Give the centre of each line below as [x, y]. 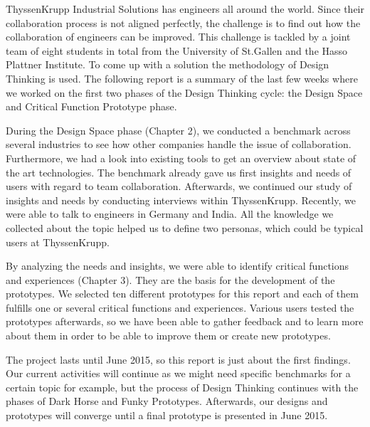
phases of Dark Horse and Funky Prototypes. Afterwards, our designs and [167, 401]
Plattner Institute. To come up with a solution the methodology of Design [168, 64]
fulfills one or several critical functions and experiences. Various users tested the [180, 307]
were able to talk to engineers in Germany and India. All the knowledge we [170, 214]
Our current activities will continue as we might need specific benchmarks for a [178, 373]
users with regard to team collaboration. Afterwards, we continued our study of [179, 186]
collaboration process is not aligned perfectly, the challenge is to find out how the [183, 22]
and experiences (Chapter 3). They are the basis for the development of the [170, 279]
